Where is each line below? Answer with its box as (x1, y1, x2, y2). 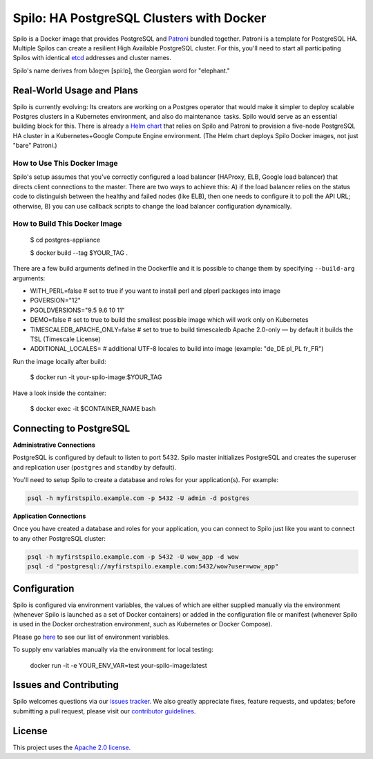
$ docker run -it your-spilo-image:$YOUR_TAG (30, 373, 162, 381)
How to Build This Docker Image (12, 219, 122, 229)
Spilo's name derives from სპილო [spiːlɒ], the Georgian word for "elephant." (12, 66, 231, 75)
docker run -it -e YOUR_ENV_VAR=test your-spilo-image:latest (30, 661, 207, 669)
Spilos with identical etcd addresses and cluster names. (12, 54, 172, 62)
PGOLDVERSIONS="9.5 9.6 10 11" (30, 306, 125, 314)
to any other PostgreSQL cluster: (12, 534, 106, 542)
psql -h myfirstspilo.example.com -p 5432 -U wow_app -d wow (27, 553, 239, 561)
